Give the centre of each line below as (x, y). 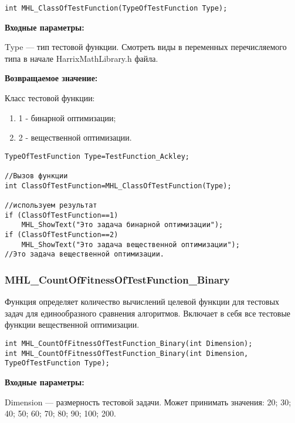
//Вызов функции (36, 176)
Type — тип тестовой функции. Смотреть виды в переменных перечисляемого (146, 47)
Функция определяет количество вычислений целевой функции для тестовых (142, 302)
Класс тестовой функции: (50, 98)
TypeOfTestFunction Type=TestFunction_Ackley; (97, 156)
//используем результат (51, 206)
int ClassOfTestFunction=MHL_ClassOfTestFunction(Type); (118, 186)
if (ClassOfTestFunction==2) (62, 235)
